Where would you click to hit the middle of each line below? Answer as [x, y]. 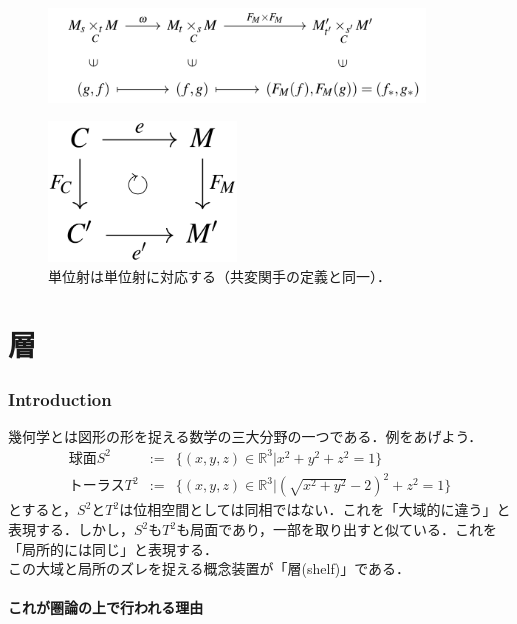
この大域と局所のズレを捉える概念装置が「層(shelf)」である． [209, 568]
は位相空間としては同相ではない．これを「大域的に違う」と [315, 509]
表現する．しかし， [71, 529]
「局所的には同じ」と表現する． [113, 548]
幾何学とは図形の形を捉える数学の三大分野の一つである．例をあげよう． [245, 435]
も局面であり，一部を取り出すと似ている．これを [337, 529]
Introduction [60, 398]
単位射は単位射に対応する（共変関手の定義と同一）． [219, 275]
